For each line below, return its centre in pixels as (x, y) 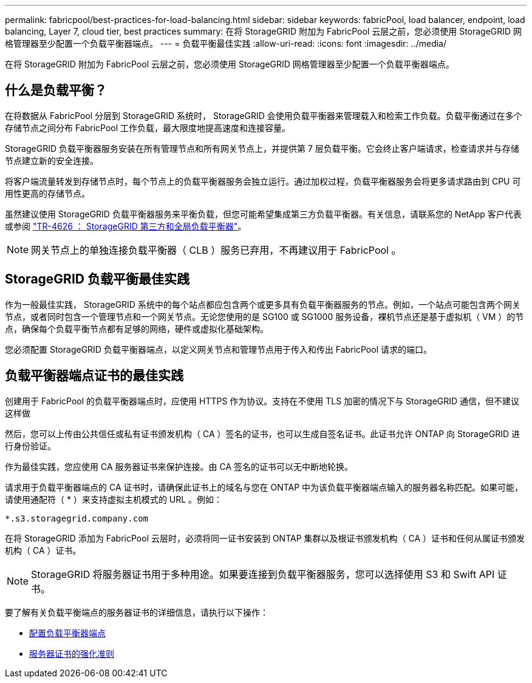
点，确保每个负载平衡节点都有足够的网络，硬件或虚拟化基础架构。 (137, 328)
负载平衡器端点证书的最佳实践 (94, 376)
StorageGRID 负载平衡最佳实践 (97, 279)
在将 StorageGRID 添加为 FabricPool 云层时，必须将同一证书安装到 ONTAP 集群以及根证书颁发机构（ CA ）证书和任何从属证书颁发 (265, 538)
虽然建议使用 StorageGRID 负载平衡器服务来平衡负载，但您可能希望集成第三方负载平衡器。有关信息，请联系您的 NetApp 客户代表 (263, 214)
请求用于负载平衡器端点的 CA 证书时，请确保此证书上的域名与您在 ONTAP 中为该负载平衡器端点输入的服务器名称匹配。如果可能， (264, 487)
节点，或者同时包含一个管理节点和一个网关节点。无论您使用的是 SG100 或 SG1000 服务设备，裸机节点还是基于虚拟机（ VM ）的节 (264, 316)
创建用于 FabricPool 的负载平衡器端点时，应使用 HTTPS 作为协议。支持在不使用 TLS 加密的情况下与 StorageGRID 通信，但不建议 (262, 401)
